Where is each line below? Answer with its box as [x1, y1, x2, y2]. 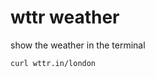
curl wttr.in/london [10, 58, 97, 68]
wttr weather [10, 6, 120, 29]
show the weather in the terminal [10, 39, 146, 51]
